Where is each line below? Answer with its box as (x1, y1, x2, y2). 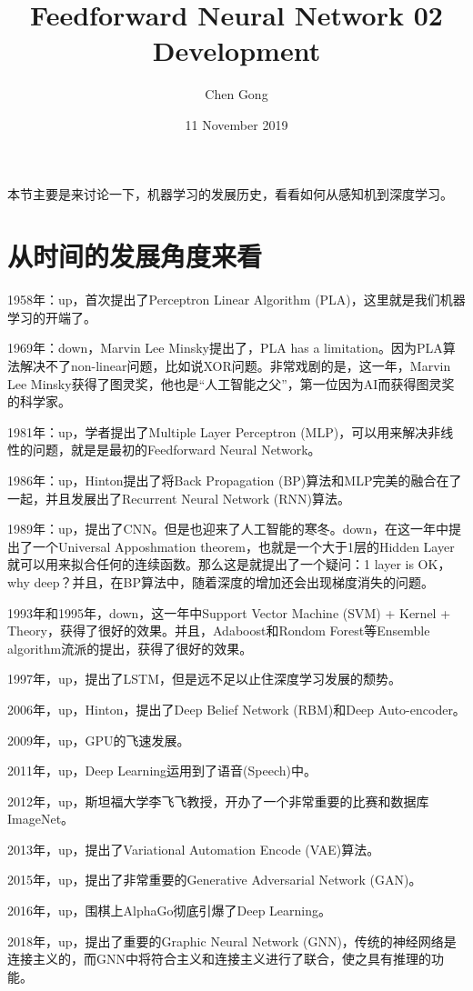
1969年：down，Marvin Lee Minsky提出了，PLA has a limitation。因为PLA (7, 338, 443, 357)
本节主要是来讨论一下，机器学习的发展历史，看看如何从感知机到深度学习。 (7, 184, 453, 203)
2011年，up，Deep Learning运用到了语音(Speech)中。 (7, 761, 317, 780)
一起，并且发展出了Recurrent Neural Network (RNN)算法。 (7, 488, 350, 507)
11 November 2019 (185, 115, 288, 134)
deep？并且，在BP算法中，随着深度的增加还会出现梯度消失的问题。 (34, 572, 434, 591)
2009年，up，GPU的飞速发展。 (7, 730, 190, 749)
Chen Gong (205, 85, 268, 104)
